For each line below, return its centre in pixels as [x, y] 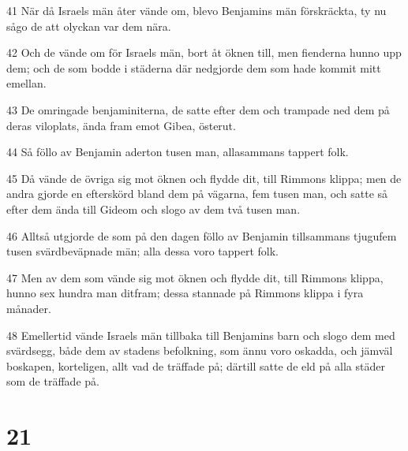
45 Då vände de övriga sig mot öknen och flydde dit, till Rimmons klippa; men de [204, 178]
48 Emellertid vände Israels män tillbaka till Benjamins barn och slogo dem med [201, 335]
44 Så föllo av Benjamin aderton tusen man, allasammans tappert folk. [178, 152]
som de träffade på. [53, 381]
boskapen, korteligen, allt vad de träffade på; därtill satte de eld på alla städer [196, 365]
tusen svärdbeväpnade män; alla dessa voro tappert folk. [143, 251]
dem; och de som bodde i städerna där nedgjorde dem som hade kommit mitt [194, 67]
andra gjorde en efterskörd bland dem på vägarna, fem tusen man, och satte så [197, 194]
